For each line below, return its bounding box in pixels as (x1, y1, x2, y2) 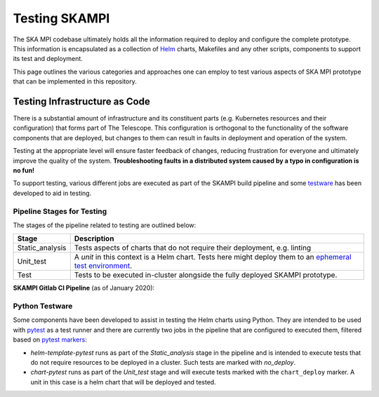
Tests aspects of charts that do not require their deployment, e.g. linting (74, 243, 312, 253)
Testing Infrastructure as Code (13, 95, 150, 107)
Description (74, 234, 114, 243)
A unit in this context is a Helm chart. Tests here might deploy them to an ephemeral (74, 253, 352, 262)
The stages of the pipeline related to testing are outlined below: (13, 221, 197, 229)
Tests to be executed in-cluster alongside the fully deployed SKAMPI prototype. (74, 270, 338, 280)
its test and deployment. (13, 55, 84, 63)
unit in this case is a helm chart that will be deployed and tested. (30, 377, 217, 386)
